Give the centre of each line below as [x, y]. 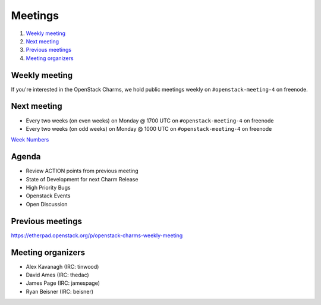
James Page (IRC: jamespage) [63, 283]
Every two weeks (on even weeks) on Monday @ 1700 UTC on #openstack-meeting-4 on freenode [150, 120]
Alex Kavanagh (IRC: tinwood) [62, 266]
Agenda [26, 157]
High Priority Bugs [48, 188]
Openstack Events [48, 196]
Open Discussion [47, 204]
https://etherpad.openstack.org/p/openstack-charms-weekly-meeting [97, 235]
